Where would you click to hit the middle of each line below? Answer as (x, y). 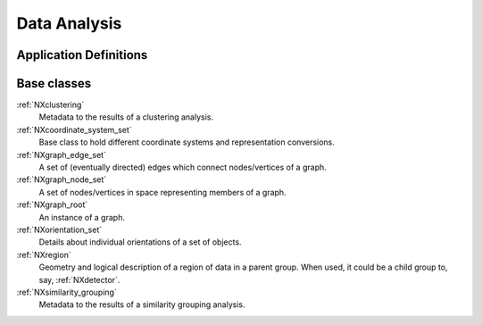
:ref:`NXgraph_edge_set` (62, 154)
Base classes (54, 83)
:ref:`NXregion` (44, 254)
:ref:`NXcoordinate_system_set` (75, 129)
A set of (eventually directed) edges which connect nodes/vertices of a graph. (183, 167)
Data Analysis (69, 23)
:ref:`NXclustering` (50, 105)
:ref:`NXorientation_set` (59, 229)
